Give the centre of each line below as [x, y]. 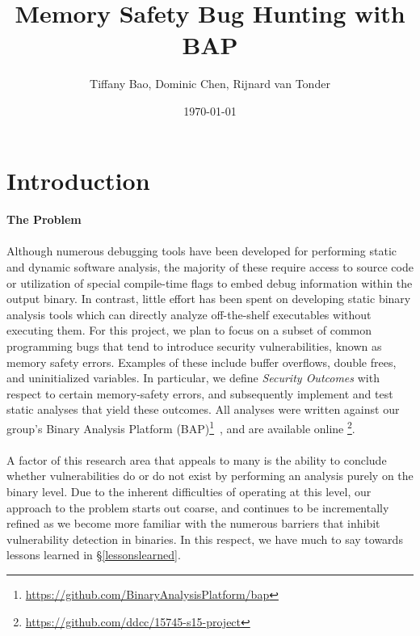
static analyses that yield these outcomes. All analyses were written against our [203, 409]
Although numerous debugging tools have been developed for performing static [202, 251]
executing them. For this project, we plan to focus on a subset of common [189, 330]
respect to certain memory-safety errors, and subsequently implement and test [200, 393]
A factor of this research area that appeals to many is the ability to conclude [197, 459]
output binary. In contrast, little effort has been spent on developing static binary [209, 299]
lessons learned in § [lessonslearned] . [94, 555]
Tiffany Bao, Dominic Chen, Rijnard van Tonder [210, 84]
